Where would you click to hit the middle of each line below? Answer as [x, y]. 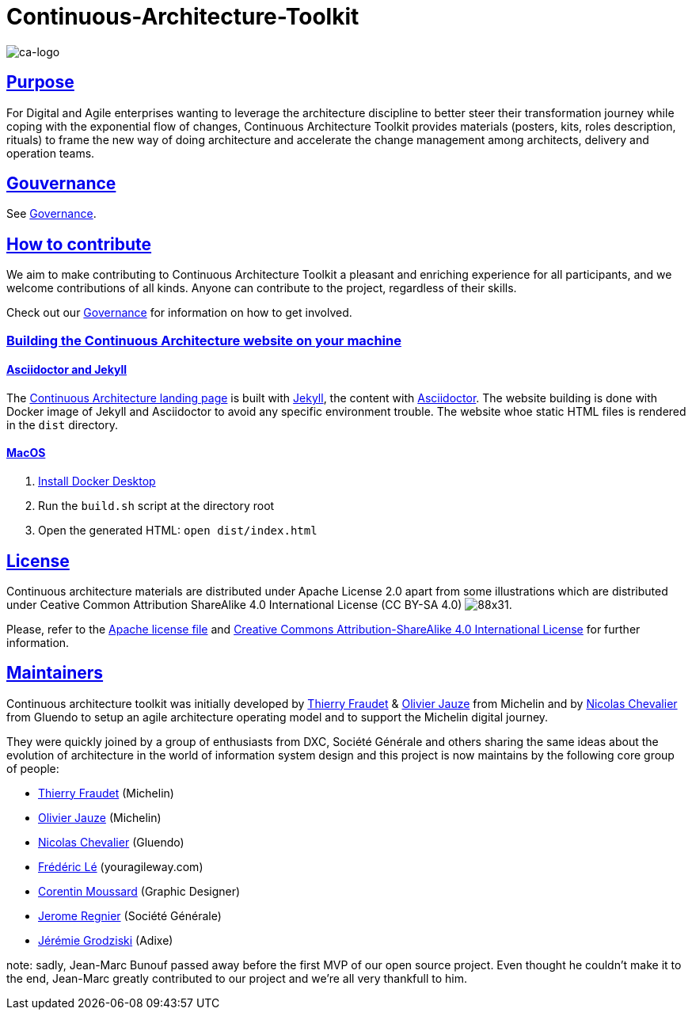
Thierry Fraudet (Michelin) [106, 793]
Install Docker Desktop [97, 481]
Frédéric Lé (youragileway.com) [121, 866]
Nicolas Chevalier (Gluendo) [111, 842]
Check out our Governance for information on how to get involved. [179, 313]
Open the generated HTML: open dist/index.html [178, 531]
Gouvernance [61, 184]
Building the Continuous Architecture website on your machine [204, 340]
